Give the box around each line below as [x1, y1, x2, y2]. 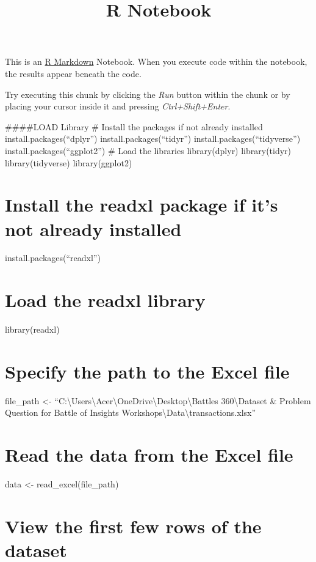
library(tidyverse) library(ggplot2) [5, 156, 132, 169]
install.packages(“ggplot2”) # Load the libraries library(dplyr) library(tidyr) [5, 144, 292, 157]
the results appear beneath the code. [5, 67, 142, 79]
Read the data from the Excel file [5, 442, 293, 467]
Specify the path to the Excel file [5, 358, 290, 383]
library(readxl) [5, 323, 60, 336]
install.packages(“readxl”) [5, 251, 101, 264]
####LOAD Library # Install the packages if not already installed [5, 120, 263, 133]
